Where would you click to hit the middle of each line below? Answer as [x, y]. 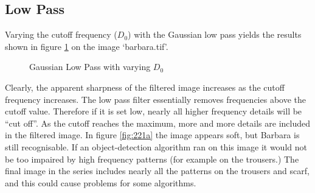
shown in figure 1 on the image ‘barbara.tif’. [87, 46]
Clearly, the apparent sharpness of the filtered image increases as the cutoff [145, 87]
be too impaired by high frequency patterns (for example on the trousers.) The [152, 159]
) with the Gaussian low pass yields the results [215, 34]
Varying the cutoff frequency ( [61, 34]
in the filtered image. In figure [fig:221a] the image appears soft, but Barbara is [152, 135]
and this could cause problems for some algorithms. [101, 182]
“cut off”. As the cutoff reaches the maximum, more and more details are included [157, 123]
